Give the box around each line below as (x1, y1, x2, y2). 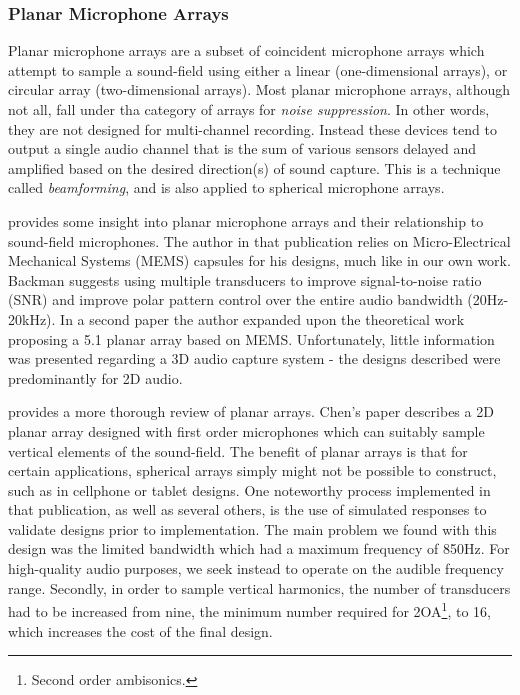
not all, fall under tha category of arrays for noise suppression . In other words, (8, 99, 490, 119)
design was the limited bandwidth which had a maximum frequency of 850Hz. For (8, 538, 510, 559)
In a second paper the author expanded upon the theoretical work (60, 308, 465, 329)
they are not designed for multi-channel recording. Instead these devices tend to (8, 118, 497, 139)
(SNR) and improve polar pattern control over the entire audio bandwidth (8, 289, 463, 310)
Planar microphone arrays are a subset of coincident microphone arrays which (8, 40, 485, 61)
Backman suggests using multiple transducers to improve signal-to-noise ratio (8, 269, 482, 290)
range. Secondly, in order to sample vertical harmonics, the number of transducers (8, 577, 511, 598)
